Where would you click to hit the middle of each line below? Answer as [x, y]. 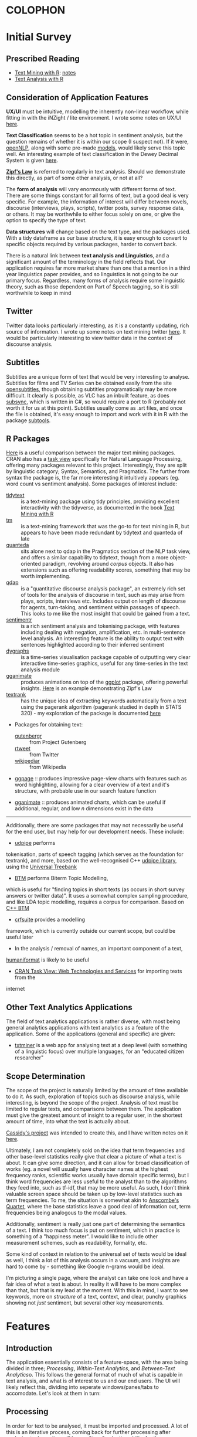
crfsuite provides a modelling [50, 920]
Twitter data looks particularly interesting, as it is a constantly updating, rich [98, 325]
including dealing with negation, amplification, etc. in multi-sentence [103, 632]
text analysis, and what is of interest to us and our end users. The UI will [93, 1381]
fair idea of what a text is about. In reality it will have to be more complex [94, 1284]
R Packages [28, 439]
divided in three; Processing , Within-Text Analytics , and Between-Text [91, 1368]
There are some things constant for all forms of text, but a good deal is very [97, 195]
